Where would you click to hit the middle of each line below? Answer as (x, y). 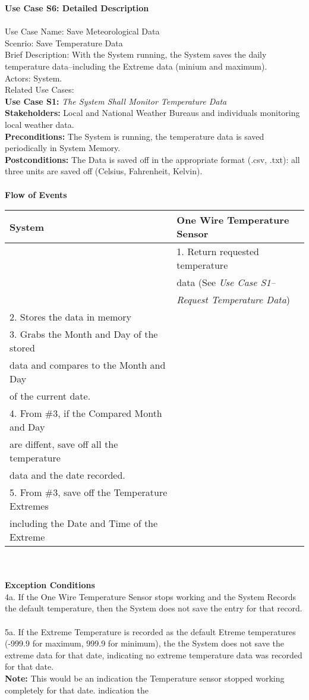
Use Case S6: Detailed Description (77, 8)
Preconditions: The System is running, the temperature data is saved (135, 136)
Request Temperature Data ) (234, 300)
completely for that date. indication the (77, 690)
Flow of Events (36, 194)
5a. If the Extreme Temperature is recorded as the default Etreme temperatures (150, 631)
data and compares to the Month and (88, 365)
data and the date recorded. (67, 475)
